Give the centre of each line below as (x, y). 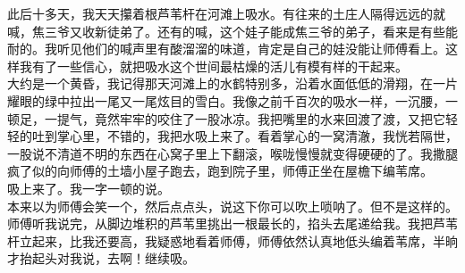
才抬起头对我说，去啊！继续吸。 (101, 258)
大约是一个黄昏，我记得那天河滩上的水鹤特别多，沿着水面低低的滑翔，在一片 (232, 83)
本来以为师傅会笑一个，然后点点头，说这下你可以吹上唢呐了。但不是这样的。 (232, 206)
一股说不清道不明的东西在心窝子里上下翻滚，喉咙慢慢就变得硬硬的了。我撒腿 (232, 153)
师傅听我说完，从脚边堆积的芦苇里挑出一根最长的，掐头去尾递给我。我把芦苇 (232, 223)
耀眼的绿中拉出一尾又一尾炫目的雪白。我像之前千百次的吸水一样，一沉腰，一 (232, 100)
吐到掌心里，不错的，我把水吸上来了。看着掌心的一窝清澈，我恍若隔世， (245, 136)
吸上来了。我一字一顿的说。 (89, 188)
